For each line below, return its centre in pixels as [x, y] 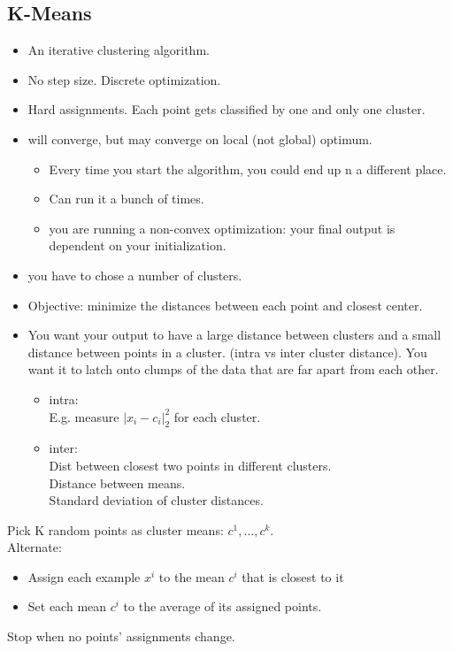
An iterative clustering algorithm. [119, 50]
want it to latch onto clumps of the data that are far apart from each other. [233, 369]
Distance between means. [117, 483]
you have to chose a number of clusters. [135, 275]
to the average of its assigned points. [223, 606]
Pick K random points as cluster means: [115, 529]
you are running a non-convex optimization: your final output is [222, 228]
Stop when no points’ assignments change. [121, 636]
